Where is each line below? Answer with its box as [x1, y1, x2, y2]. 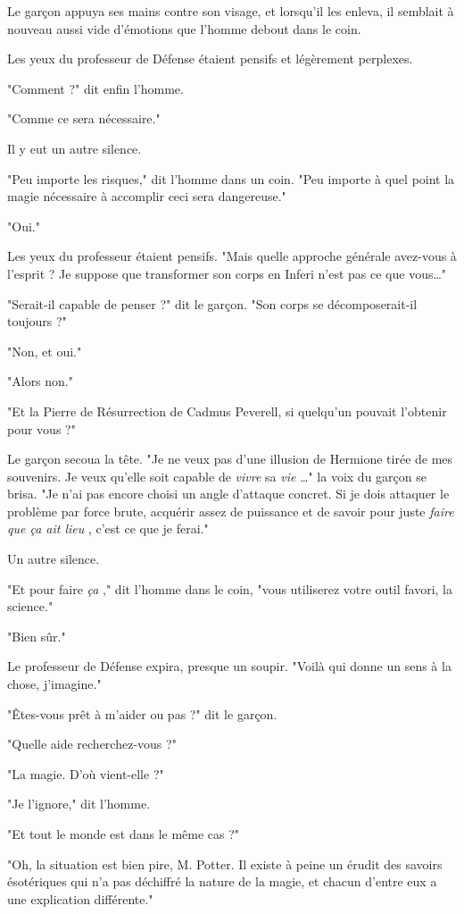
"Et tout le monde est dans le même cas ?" [7, 825, 240, 843]
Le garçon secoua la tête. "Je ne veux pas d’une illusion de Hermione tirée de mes [7, 449, 453, 468]
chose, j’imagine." [7, 675, 102, 693]
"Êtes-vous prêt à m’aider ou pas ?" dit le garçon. [7, 704, 278, 723]
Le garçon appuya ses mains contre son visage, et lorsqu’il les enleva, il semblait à [7, 2, 454, 20]
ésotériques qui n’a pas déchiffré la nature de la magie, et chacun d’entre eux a [7, 872, 437, 891]
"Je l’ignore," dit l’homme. [7, 794, 151, 813]
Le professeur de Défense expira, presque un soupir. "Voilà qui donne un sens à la [7, 657, 452, 675]
